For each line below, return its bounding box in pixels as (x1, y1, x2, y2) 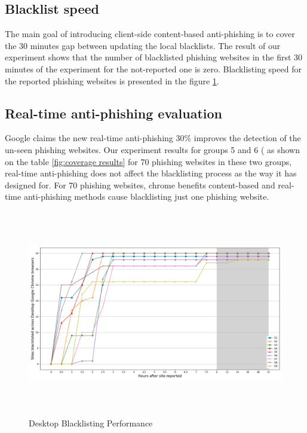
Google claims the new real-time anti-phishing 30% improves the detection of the (5, 132, 301, 144)
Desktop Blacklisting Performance (29, 416, 153, 429)
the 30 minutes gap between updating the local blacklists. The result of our (5, 39, 281, 51)
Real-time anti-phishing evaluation (5, 103, 222, 122)
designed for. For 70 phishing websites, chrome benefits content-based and (5, 178, 275, 191)
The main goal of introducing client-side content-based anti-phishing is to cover (5, 28, 295, 40)
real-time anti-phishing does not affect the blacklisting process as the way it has (5, 167, 297, 179)
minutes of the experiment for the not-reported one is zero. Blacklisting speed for (5, 62, 302, 75)
